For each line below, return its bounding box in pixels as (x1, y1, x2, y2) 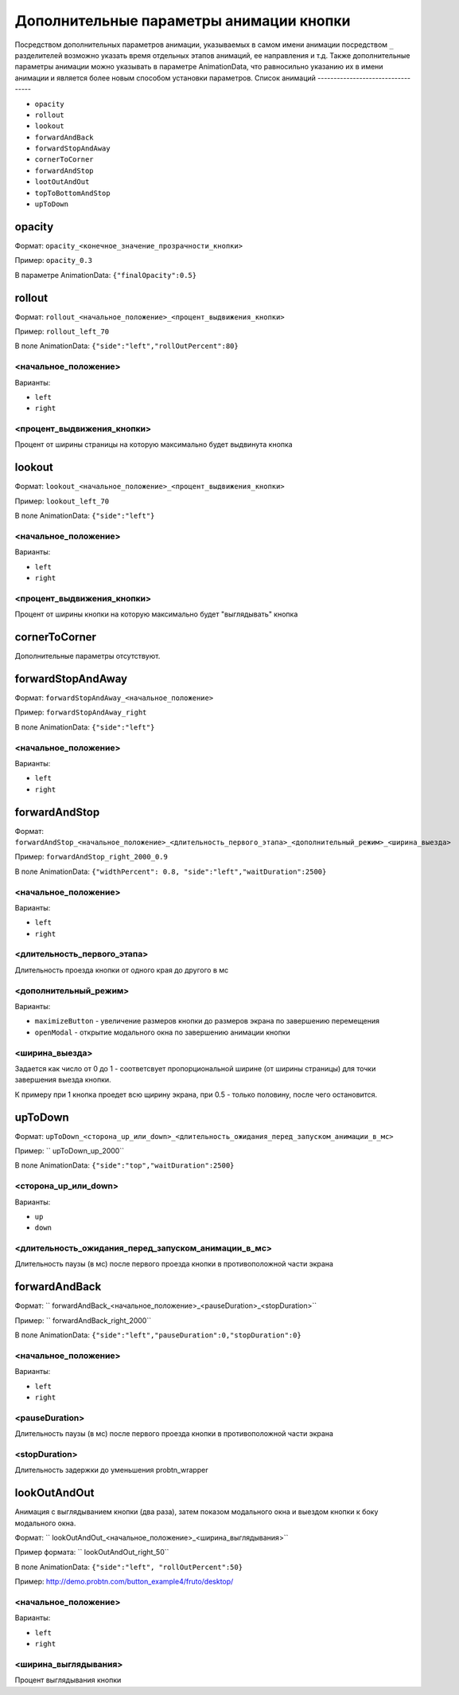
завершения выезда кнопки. (14, 1075, 111, 1085)
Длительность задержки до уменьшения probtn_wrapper (14, 1466, 208, 1475)
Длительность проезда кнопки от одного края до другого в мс (14, 965, 229, 975)
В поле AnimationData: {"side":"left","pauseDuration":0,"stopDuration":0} (14, 1330, 301, 1340)
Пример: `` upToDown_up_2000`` (14, 1146, 125, 1155)
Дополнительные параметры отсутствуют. (14, 652, 161, 661)
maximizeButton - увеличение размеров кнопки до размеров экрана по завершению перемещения (34, 1016, 380, 1026)
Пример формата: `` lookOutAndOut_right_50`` (14, 1548, 169, 1557)
